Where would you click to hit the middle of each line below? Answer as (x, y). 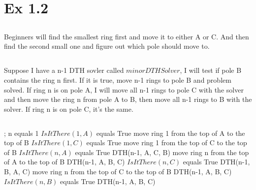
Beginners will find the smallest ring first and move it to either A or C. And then (127, 36)
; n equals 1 (21, 133)
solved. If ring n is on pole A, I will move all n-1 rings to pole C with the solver (124, 89)
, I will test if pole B (211, 70)
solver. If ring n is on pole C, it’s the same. (69, 109)
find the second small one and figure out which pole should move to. (107, 46)
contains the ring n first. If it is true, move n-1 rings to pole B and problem (118, 79)
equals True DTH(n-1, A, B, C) (108, 181)
